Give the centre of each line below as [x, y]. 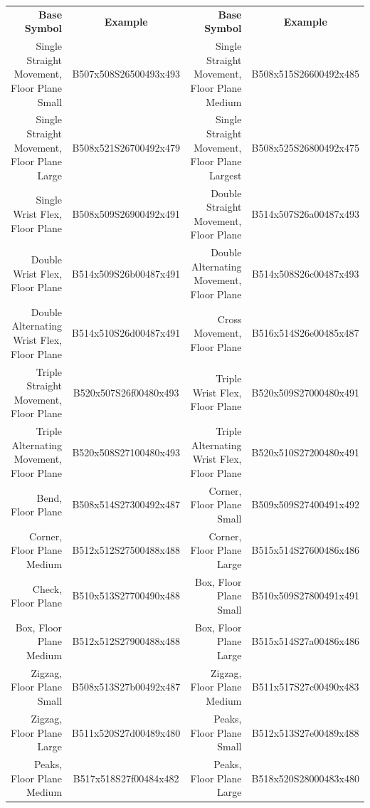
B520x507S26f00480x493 [126, 392]
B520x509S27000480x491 [305, 392]
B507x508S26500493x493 [126, 74]
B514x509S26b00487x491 [126, 273]
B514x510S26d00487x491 [126, 333]
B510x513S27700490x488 [126, 595]
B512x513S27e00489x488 [305, 732]
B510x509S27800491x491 [305, 595]
